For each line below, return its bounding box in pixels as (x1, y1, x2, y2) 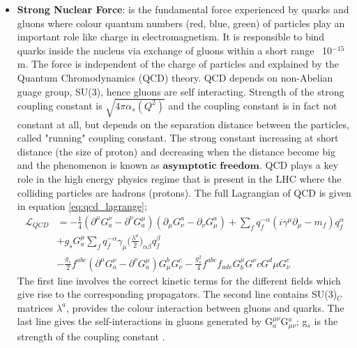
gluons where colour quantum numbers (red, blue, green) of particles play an (17, 15, 345, 30)
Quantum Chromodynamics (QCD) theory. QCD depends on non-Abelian (17, 70, 333, 84)
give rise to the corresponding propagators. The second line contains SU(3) (17, 287, 337, 301)
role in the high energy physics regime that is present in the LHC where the (17, 172, 342, 186)
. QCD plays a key (259, 158, 339, 172)
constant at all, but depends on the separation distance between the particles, (17, 116, 349, 131)
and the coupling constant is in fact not (168, 98, 337, 112)
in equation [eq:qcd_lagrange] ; (17, 199, 147, 213)
